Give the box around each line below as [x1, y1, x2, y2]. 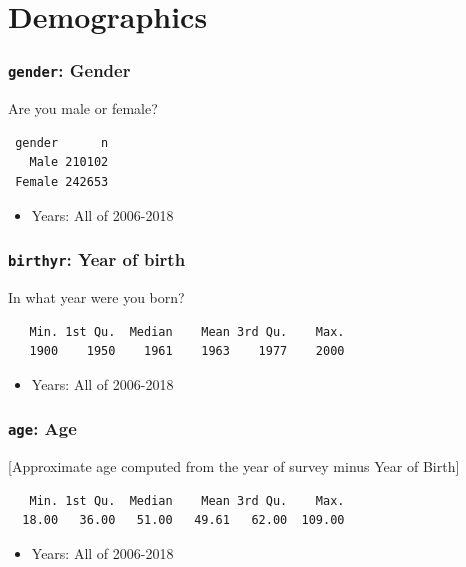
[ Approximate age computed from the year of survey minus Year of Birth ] [8, 456, 460, 477]
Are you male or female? [8, 98, 158, 119]
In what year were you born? [8, 286, 185, 307]
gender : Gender [8, 58, 131, 83]
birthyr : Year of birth [8, 247, 186, 272]
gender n [15, 135, 109, 150]
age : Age [8, 416, 77, 441]
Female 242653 [15, 174, 109, 189]
